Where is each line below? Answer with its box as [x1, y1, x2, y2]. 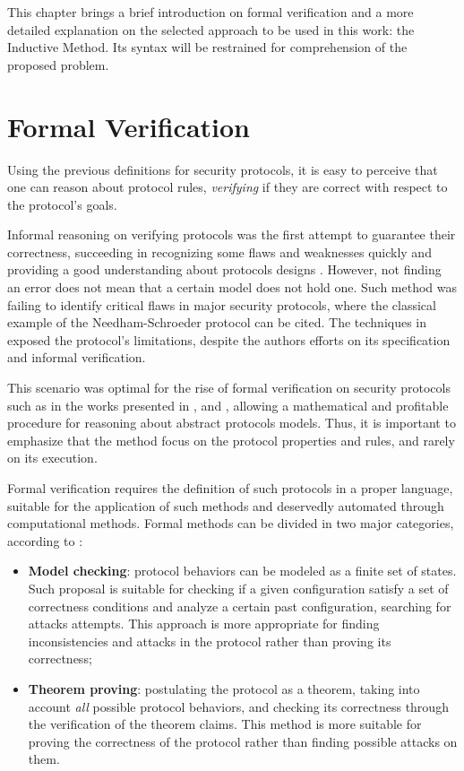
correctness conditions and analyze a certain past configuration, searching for [28, 596, 451, 615]
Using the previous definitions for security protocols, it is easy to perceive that [7, 160, 438, 178]
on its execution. [7, 448, 98, 467]
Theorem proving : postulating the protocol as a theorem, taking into [28, 679, 420, 697]
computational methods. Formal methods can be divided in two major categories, [7, 514, 454, 533]
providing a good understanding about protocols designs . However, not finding [7, 260, 442, 279]
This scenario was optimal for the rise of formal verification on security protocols [7, 378, 451, 397]
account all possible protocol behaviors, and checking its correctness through [28, 697, 449, 715]
